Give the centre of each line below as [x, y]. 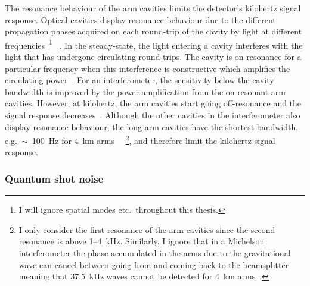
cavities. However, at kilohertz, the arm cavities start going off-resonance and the [153, 103]
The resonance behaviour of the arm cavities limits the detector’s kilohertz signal [153, 8]
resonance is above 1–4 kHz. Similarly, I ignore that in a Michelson [142, 241]
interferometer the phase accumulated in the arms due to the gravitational [155, 253]
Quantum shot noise [54, 178]
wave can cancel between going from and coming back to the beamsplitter [154, 264]
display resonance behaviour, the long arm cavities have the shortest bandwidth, [152, 126]
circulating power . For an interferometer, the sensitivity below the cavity [139, 80]
